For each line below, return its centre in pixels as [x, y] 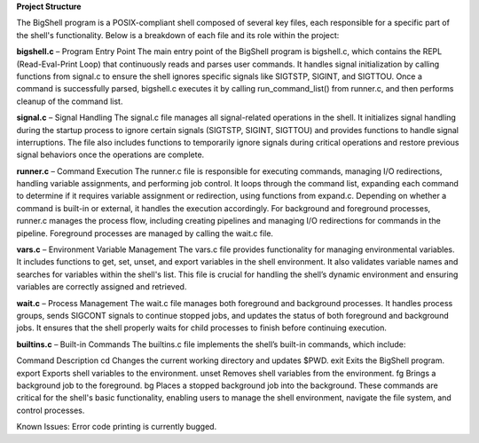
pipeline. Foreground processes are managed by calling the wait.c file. [145, 233]
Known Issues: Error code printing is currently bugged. [117, 427]
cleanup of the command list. [70, 101]
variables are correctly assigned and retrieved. [102, 287]
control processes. [51, 410]
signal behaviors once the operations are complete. [110, 154]
